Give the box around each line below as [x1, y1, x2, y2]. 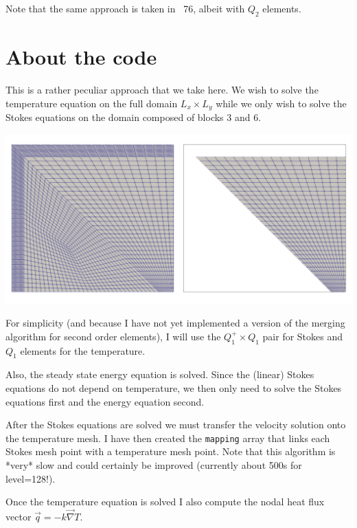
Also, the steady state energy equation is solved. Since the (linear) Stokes [5, 367, 314, 382]
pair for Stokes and [262, 329, 343, 343]
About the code [5, 42, 157, 70]
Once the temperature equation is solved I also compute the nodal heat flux [5, 494, 325, 509]
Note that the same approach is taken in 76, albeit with [5, 1, 245, 15]
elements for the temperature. [20, 343, 146, 357]
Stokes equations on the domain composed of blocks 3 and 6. [5, 109, 262, 124]
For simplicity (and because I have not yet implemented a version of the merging [5, 316, 345, 330]
